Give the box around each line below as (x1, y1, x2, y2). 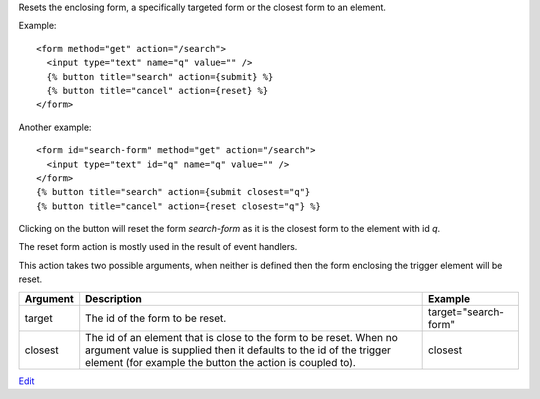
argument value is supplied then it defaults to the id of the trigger (85, 343, 392, 357)
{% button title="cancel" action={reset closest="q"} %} (36, 200, 322, 212)
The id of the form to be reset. (85, 311, 227, 325)
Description (85, 291, 142, 305)
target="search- (428, 305, 505, 319)
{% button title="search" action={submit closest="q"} (36, 186, 311, 198)
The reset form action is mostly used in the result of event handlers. (18, 241, 298, 253)
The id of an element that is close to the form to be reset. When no (85, 330, 399, 344)
